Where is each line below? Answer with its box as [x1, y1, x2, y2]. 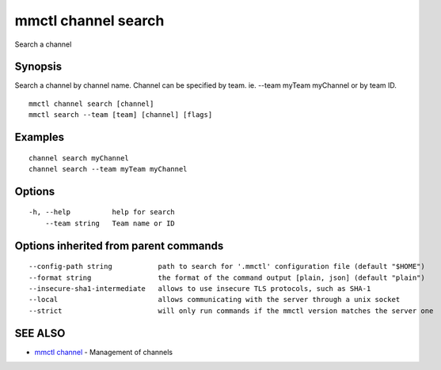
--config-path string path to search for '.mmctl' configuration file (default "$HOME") [29, 262, 425, 271]
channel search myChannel [29, 153, 130, 162]
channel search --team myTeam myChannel [29, 164, 188, 174]
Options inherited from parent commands [14, 239, 224, 252]
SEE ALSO [14, 327, 66, 340]
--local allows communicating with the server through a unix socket [29, 295, 401, 304]
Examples [14, 130, 65, 144]
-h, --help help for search [29, 208, 176, 217]
